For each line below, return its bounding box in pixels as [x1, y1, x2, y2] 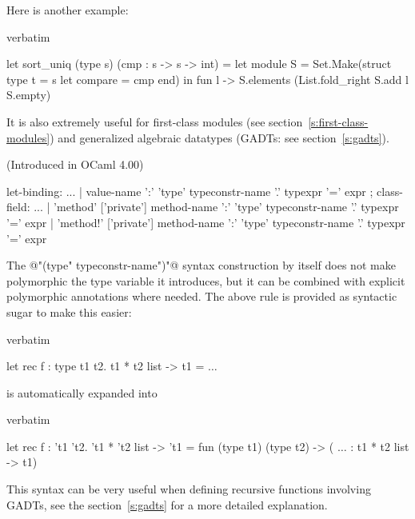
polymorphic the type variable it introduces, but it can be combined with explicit [6, 272, 405, 289]
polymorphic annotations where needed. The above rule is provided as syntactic [6, 288, 397, 305]
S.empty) [6, 86, 51, 103]
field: [6, 198, 30, 215]
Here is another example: [6, 2, 129, 18]
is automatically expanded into [6, 384, 158, 401]
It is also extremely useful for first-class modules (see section [6, 113, 303, 130]
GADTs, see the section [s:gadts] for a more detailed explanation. [6, 496, 328, 513]
